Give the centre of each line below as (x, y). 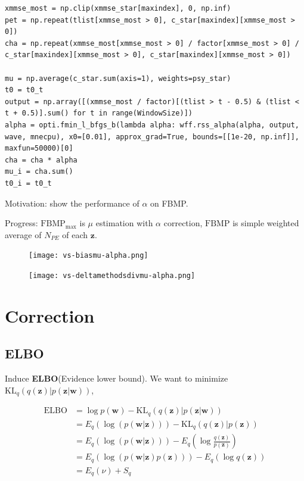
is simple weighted (266, 223)
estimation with (124, 223)
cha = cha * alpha (41, 160)
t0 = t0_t (24, 90)
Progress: (21, 223)
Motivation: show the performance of (72, 203)
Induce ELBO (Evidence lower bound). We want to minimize (117, 378)
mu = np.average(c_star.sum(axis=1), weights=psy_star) (118, 78)
